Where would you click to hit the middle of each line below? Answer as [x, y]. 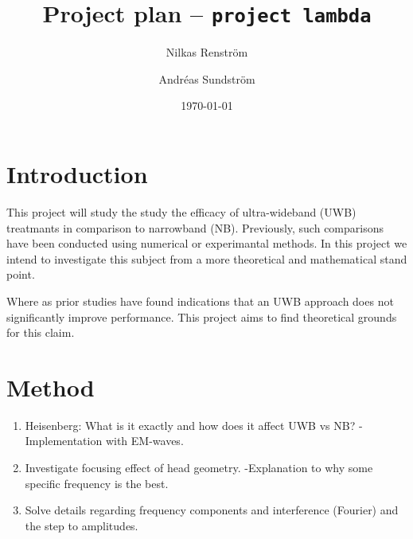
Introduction [77, 174]
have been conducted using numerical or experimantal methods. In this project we [207, 243]
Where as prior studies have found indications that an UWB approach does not [200, 301]
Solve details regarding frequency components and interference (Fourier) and [212, 510]
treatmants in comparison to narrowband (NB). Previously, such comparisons [195, 227]
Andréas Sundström [207, 78]
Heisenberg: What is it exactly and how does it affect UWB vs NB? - [194, 425]
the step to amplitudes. [82, 525]
